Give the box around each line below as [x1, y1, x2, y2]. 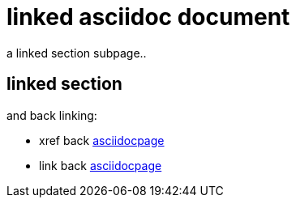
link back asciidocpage [39, 158, 162, 172]
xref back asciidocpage [39, 133, 165, 147]
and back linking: [6, 108, 97, 122]
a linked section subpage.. [6, 45, 147, 60]
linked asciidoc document [6, 3, 290, 31]
